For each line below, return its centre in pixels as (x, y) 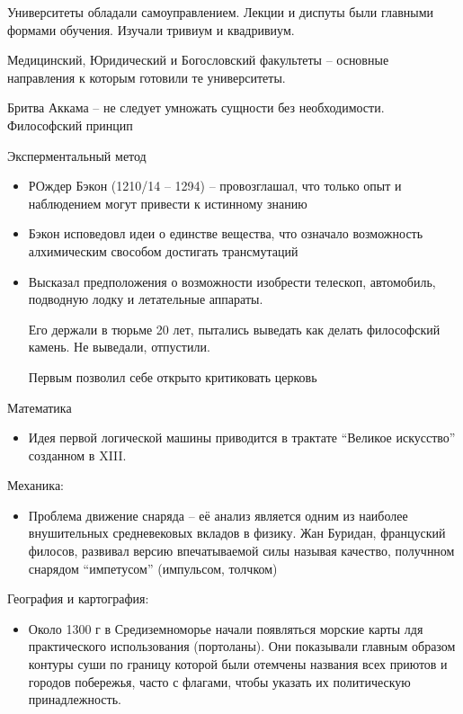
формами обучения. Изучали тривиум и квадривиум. (151, 29)
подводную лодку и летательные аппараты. (146, 299)
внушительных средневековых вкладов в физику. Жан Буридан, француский (237, 533)
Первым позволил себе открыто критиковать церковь (173, 376)
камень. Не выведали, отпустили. (119, 347)
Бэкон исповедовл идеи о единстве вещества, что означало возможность (226, 233)
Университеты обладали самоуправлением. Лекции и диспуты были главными (221, 12)
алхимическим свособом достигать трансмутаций (163, 250)
